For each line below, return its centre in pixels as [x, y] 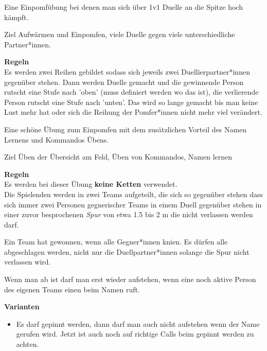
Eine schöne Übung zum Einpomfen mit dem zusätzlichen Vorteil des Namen [126, 129]
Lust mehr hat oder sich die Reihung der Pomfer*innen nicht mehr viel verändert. [133, 112]
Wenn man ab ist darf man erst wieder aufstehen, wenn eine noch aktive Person [130, 279]
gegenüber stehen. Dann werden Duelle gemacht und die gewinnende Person [124, 82]
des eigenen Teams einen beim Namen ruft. [72, 289]
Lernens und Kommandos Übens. [57, 139]
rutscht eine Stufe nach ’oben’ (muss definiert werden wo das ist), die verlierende [131, 92]
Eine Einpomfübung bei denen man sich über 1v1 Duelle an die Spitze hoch [123, 7]
